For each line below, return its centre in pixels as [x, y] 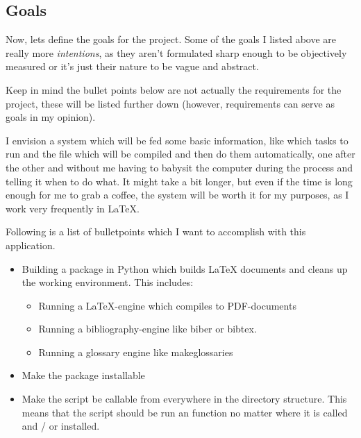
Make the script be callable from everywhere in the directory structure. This [184, 399]
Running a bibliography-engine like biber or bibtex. [148, 329]
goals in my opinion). [51, 117]
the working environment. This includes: [108, 282]
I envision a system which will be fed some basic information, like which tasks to [177, 140]
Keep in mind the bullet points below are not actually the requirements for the [174, 89]
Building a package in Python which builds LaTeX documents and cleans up [185, 268]
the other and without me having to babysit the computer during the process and [179, 167]
